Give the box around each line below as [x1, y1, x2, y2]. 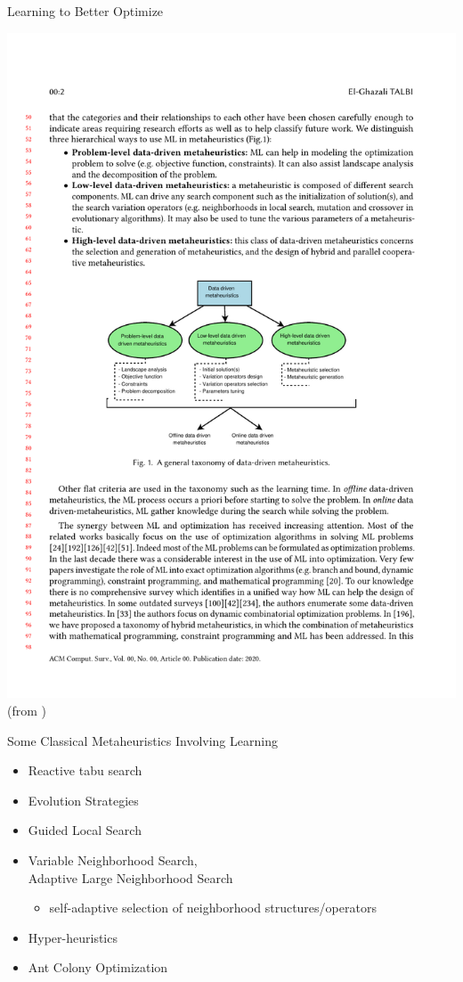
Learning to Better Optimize [7, 2, 164, 20]
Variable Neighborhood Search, [28, 851, 198, 870]
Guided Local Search [28, 821, 142, 839]
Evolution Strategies [28, 790, 139, 809]
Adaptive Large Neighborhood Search [28, 868, 233, 887]
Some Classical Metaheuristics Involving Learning [7, 731, 278, 749]
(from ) [7, 701, 46, 720]
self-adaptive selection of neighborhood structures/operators [49, 898, 377, 917]
